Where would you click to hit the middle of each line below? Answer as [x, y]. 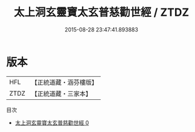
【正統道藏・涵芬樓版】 [65, 82]
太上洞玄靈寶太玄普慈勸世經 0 [52, 122]
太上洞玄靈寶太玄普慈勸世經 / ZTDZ [101, 12]
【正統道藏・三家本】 [62, 93]
